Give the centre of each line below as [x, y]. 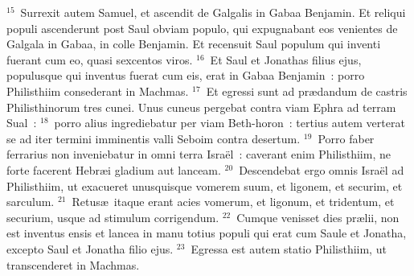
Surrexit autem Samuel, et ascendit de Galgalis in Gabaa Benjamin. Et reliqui [213, 12]
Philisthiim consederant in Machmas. [98, 91]
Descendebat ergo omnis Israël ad [322, 169]
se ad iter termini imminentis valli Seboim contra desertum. [154, 138]
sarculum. [31, 202]
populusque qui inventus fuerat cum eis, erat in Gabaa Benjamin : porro [186, 75]
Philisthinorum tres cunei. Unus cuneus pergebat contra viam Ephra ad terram [201, 107]
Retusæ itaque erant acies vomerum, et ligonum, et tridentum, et [233, 202]
